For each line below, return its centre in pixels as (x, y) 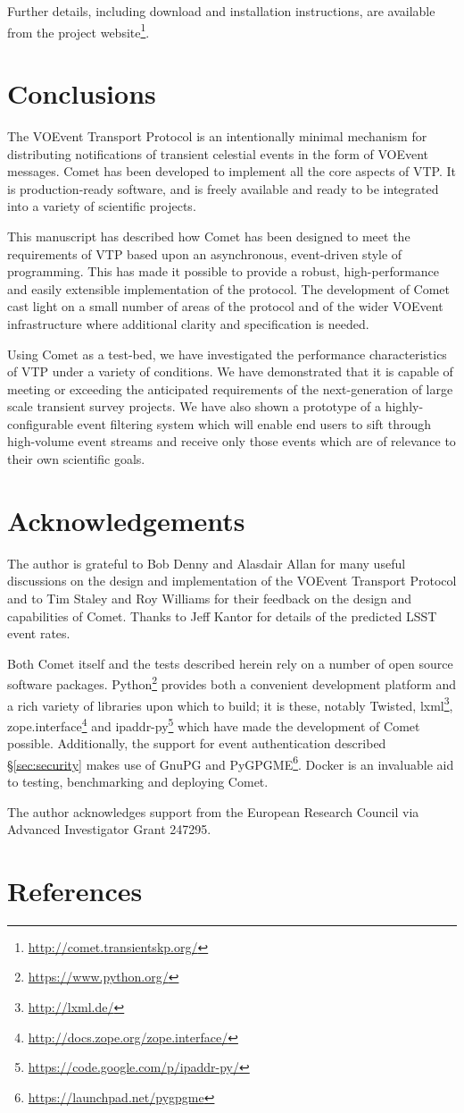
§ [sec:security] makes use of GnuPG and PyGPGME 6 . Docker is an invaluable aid (231, 763)
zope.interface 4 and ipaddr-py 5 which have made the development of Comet (214, 724)
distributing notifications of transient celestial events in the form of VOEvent (218, 153)
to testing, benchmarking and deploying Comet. (138, 781)
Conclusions (82, 93)
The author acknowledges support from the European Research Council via (213, 811)
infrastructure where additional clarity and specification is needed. (188, 323)
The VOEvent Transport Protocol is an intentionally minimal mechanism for (217, 135)
